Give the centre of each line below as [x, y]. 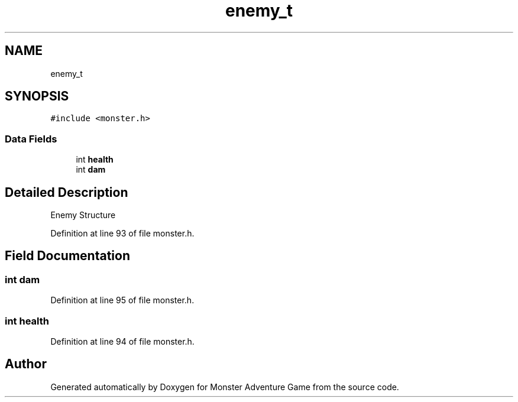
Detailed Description [67, 192]
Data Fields [31, 139]
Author [26, 364]
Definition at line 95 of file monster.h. [122, 300]
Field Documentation [67, 256]
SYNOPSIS [37, 96]
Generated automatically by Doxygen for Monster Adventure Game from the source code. [225, 387]
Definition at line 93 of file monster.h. [122, 234]
